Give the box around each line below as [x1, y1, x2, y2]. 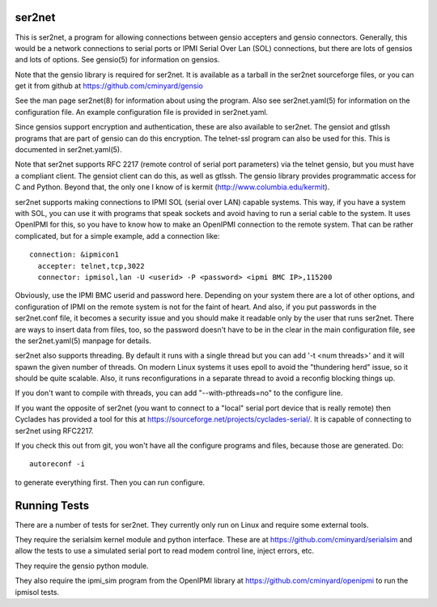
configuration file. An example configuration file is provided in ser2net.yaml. [15, 107, 269, 117]
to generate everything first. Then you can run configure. [15, 478, 206, 487]
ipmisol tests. [15, 587, 60, 596]
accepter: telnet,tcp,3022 [37, 261, 145, 270]
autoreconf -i [29, 460, 85, 469]
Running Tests [15, 499, 89, 512]
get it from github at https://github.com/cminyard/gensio [15, 81, 204, 91]
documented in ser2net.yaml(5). [15, 145, 122, 155]
